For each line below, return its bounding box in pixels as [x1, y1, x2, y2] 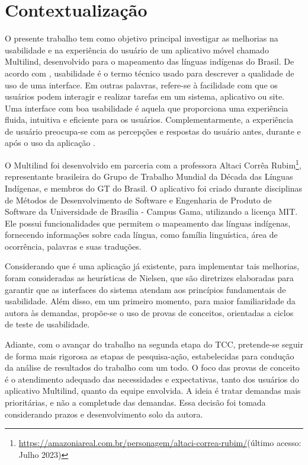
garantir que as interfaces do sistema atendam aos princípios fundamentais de [5, 283, 286, 295]
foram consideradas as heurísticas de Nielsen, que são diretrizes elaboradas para [5, 272, 294, 284]
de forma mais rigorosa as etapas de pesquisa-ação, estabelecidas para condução [5, 349, 294, 362]
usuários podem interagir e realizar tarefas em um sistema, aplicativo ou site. [5, 90, 284, 103]
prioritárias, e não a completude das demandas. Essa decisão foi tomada [5, 396, 266, 408]
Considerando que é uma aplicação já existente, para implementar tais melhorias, [5, 260, 300, 272]
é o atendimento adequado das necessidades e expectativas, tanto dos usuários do [5, 372, 299, 385]
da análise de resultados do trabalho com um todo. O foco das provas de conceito [5, 361, 300, 374]
